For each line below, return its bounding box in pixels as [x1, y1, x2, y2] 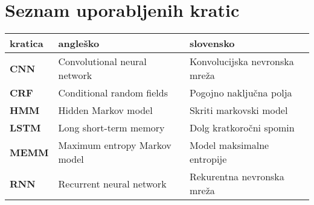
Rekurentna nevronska [189, 169, 284, 184]
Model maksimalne [189, 138, 269, 153]
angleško [58, 36, 100, 51]
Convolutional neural [58, 54, 147, 69]
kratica [10, 36, 43, 51]
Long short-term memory [58, 121, 165, 135]
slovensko [189, 36, 235, 51]
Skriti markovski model [189, 103, 288, 118]
